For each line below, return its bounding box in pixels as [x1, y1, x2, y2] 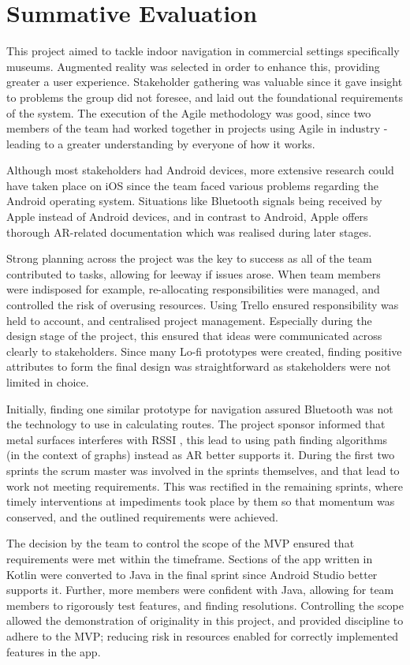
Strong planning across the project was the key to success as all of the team [6, 250, 372, 267]
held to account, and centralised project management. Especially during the [6, 312, 372, 328]
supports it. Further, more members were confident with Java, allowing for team [6, 581, 394, 598]
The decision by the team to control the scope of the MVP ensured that [6, 535, 355, 551]
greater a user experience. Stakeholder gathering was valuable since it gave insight [6, 73, 403, 90]
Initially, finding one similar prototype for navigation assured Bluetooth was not [6, 400, 393, 417]
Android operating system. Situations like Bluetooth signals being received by [6, 192, 382, 209]
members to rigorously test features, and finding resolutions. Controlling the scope [6, 596, 404, 613]
